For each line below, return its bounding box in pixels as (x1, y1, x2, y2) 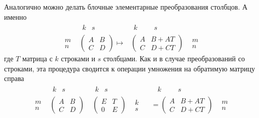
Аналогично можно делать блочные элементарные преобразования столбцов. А (4, 2, 248, 12)
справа (4, 73, 24, 84)
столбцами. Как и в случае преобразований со (103, 53, 245, 64)
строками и (61, 53, 96, 64)
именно (4, 11, 27, 22)
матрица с (22, 53, 53, 64)
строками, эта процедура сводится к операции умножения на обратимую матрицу (4, 63, 255, 73)
